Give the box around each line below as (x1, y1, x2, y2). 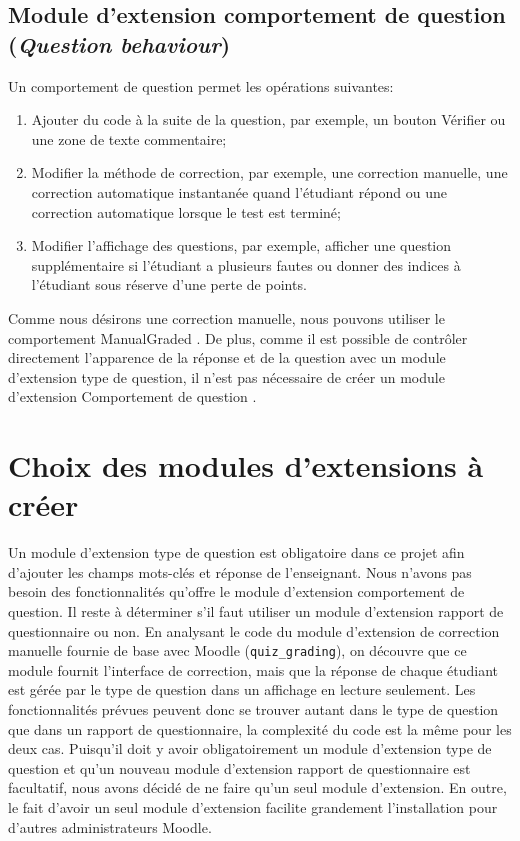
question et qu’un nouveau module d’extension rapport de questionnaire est (8, 757, 471, 778)
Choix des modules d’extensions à (8, 445, 484, 486)
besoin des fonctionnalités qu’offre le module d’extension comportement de (8, 581, 465, 602)
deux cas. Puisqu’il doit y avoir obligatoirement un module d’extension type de (8, 738, 492, 759)
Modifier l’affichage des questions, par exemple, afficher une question (31, 235, 452, 256)
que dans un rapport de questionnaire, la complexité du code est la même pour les (8, 718, 512, 739)
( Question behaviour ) (8, 28, 231, 59)
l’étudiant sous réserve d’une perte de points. (31, 274, 307, 295)
